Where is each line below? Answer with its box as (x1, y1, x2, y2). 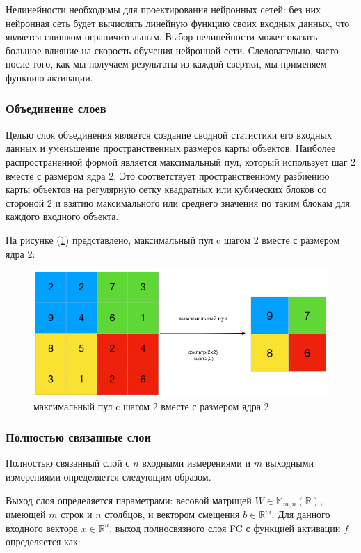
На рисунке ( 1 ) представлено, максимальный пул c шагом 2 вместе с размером (6, 232, 340, 247)
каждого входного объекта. (6, 209, 119, 224)
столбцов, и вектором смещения (104, 507, 240, 522)
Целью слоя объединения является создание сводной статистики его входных (6, 127, 332, 141)
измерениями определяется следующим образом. (6, 469, 211, 484)
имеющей (6, 507, 46, 522)
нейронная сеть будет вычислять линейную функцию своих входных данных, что (6, 15, 350, 30)
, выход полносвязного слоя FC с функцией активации (109, 520, 341, 535)
